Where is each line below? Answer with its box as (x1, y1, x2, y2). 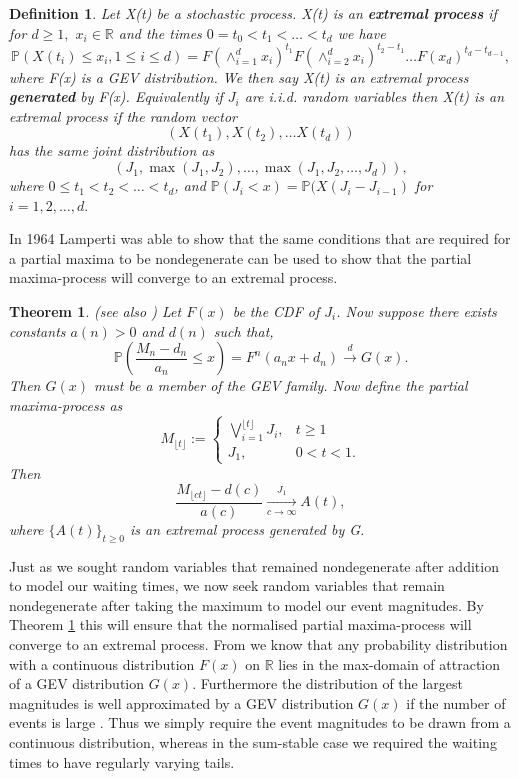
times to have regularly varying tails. (9, 751, 235, 772)
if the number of (406, 692, 506, 713)
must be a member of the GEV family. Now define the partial (94, 375, 468, 396)
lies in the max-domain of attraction (278, 653, 501, 674)
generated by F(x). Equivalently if (9, 86, 223, 107)
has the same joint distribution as (9, 140, 215, 161)
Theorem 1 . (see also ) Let (9, 301, 182, 322)
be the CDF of (232, 301, 320, 322)
